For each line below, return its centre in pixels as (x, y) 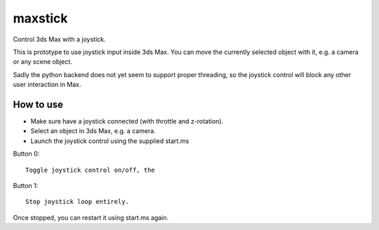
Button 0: (26, 154)
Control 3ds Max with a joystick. (59, 39)
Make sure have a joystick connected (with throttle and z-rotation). (127, 121)
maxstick (40, 18)
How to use (38, 104)
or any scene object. (43, 62)
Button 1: (26, 185)
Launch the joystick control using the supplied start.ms (110, 141)
